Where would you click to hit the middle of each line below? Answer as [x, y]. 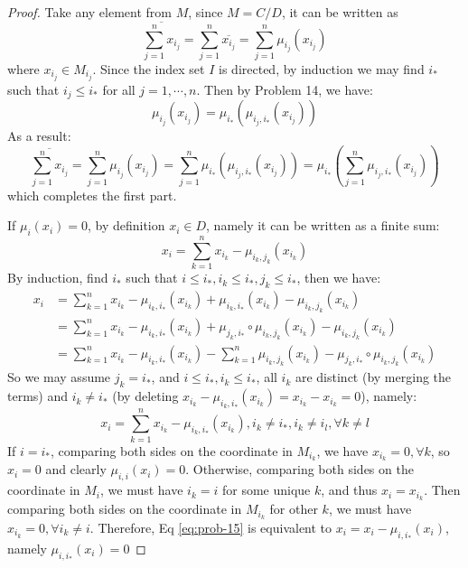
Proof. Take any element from [89, 12]
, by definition [126, 225]
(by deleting [145, 396]
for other [294, 509]
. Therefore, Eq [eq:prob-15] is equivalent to [211, 527]
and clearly [76, 469]
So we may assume [59, 377]
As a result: [39, 136]
